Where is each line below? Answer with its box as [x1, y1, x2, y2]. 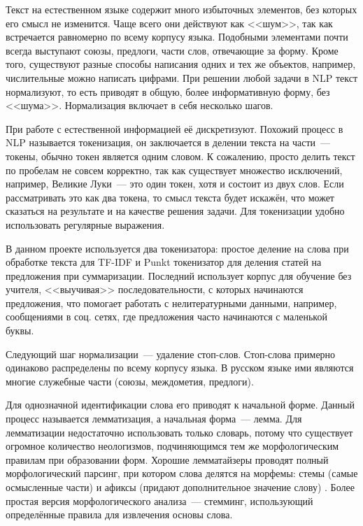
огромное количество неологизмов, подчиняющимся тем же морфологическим [6, 439, 339, 453]
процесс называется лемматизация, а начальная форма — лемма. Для [6, 411, 302, 426]
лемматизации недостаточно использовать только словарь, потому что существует [6, 425, 353, 439]
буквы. [6, 323, 34, 338]
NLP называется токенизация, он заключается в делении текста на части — [6, 135, 331, 150]
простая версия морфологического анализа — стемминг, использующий [6, 493, 313, 508]
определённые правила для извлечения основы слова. [6, 507, 233, 522]
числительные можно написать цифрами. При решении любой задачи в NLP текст [6, 70, 358, 85]
